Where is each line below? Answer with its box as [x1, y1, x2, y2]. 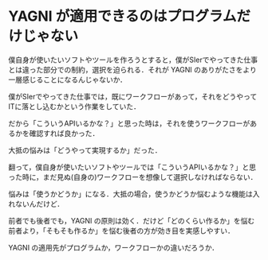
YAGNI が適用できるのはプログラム [8, 7, 237, 25]
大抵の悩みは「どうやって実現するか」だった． [8, 145, 162, 155]
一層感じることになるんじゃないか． [8, 75, 128, 84]
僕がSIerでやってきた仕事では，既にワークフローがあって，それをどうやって [8, 91, 258, 101]
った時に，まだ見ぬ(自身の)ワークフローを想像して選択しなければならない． [8, 172, 258, 181]
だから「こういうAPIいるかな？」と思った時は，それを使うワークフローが [8, 118, 250, 128]
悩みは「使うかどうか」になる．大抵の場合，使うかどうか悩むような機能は [8, 188, 253, 199]
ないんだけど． [14, 199, 65, 208]
